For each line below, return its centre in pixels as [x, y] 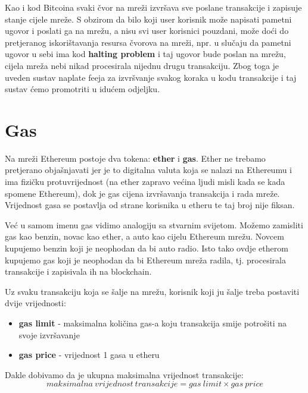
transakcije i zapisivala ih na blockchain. [78, 271]
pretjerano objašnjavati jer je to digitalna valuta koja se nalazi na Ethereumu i [148, 170]
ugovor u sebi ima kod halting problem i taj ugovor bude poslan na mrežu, [145, 54]
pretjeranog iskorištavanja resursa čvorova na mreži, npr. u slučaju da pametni [148, 42]
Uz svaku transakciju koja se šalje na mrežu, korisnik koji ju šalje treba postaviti [152, 291]
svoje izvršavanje [49, 334]
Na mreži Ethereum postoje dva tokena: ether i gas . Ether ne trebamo [135, 158]
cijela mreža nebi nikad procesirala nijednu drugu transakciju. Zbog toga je [142, 65]
